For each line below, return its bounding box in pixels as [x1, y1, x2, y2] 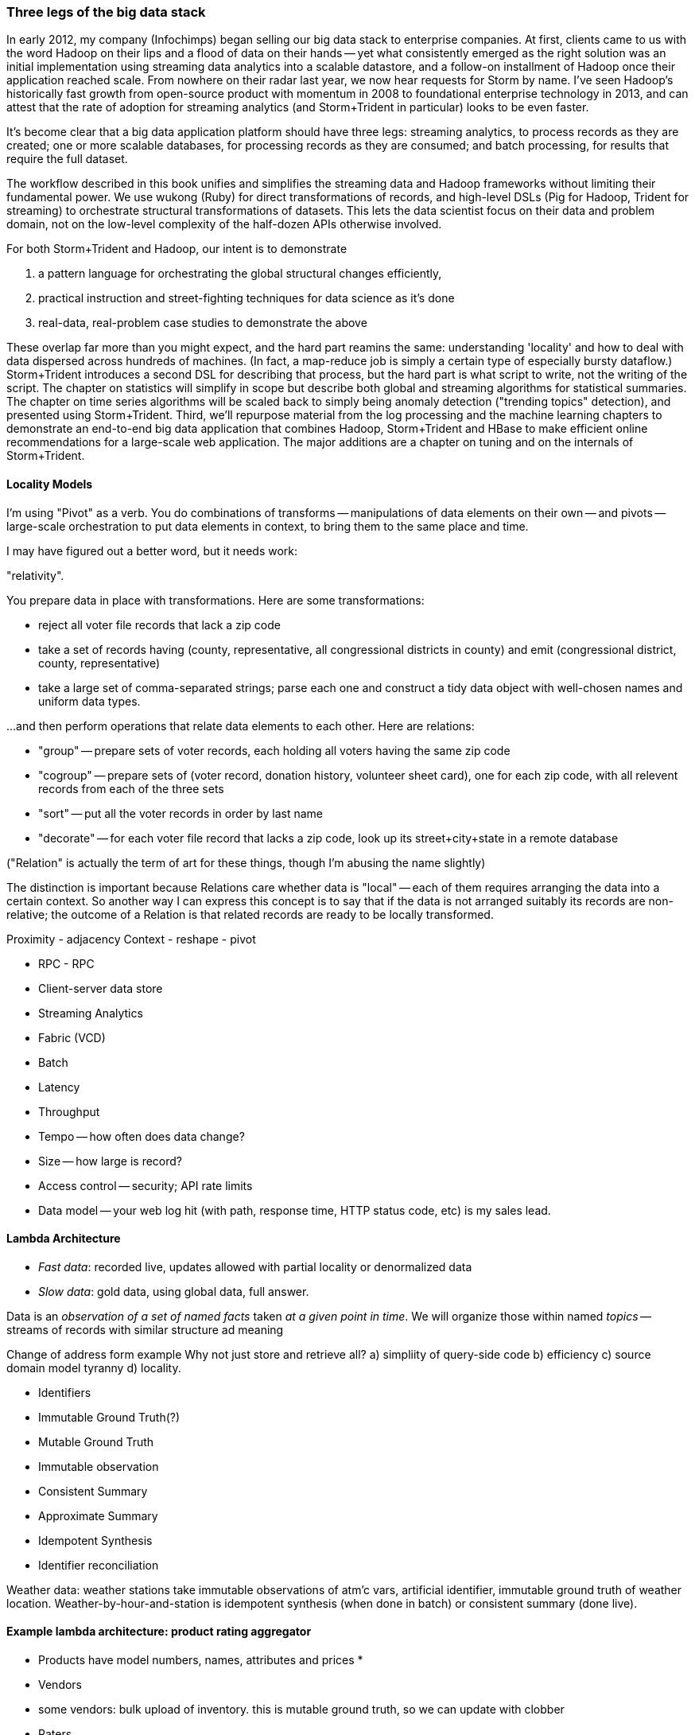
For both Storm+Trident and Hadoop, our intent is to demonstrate [6, 242, 347, 256]
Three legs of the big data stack [6, 4, 206, 20]
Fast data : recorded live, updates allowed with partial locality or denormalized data [38, 1259, 472, 1274]
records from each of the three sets [38, 781, 224, 796]
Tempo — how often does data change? [38, 1129, 245, 1143]
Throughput [38, 1104, 100, 1118]
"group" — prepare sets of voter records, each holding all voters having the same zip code [38, 743, 511, 757]
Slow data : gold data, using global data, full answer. [38, 1284, 309, 1298]
